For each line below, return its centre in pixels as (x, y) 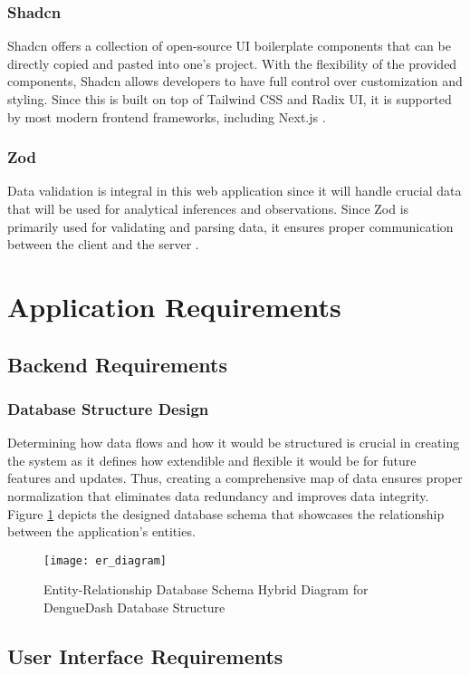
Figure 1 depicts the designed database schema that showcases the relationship (226, 513)
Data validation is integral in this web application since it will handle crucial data (235, 191)
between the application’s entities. (101, 531)
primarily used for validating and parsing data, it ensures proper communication (230, 226)
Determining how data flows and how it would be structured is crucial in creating (234, 443)
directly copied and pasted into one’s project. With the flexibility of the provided (232, 63)
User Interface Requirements (145, 656)
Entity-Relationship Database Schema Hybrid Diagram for (206, 589)
